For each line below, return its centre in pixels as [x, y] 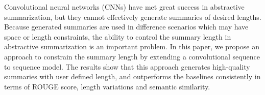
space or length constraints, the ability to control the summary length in [118, 36]
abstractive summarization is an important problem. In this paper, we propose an [132, 46]
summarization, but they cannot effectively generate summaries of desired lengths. [133, 17]
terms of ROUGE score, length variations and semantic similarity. [107, 86]
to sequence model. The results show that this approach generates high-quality [127, 66]
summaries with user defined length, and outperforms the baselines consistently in [132, 76]
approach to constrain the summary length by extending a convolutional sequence [132, 56]
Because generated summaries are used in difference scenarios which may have [126, 27]
